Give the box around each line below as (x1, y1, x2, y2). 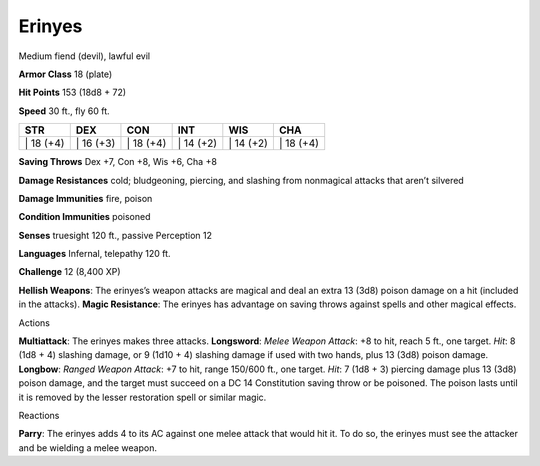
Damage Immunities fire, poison (18, 192, 153, 204)
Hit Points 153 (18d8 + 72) (18, 86, 127, 99)
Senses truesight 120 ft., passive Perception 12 (18, 229, 212, 241)
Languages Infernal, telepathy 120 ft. (18, 248, 171, 260)
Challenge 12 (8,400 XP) (18, 266, 121, 278)
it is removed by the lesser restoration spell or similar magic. (18, 391, 267, 403)
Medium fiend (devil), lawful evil (18, 50, 150, 62)
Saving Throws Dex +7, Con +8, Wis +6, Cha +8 (18, 156, 217, 168)
